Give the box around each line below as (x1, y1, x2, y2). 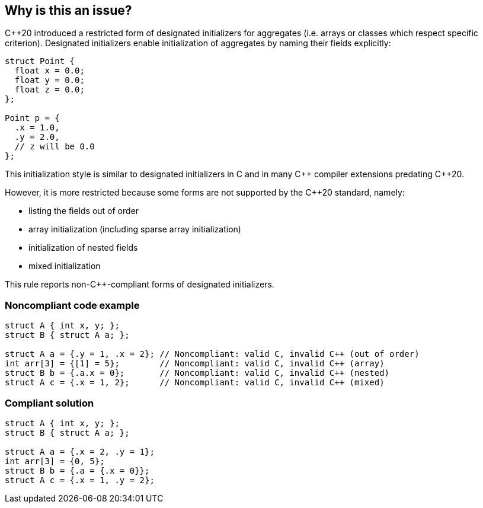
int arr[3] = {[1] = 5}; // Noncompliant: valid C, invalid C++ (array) (5, 359, 385, 369)
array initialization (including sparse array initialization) (28, 224, 241, 235)
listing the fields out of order (28, 206, 139, 216)
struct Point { (5, 56, 75, 66)
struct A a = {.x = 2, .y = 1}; (5, 446, 155, 456)
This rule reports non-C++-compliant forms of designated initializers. (5, 279, 274, 290)
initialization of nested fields (28, 242, 138, 253)
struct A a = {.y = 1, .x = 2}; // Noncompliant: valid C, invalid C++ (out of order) (5, 349, 420, 359)
